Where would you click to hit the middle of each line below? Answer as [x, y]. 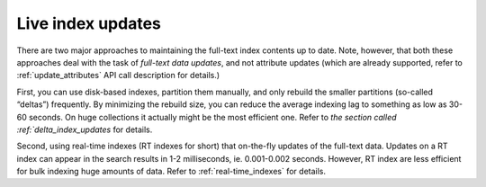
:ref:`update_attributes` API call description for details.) [118, 76]
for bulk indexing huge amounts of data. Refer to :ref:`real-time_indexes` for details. [171, 172]
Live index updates [89, 23]
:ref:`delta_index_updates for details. [85, 129]
